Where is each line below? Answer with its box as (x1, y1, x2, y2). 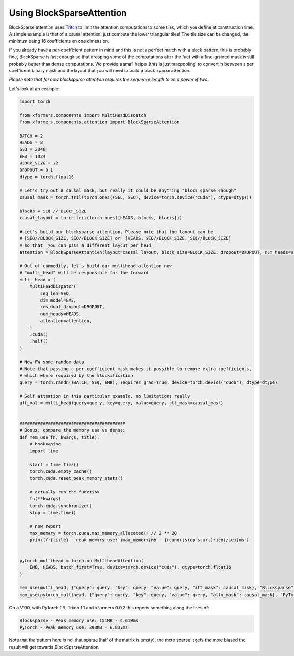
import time (29, 448, 59, 454)
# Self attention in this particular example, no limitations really (19, 393, 190, 399)
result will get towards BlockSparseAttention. (9, 644, 100, 650)
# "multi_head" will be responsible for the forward (19, 270, 149, 276)
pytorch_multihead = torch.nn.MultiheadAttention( (19, 558, 144, 563)
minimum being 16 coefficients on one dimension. (9, 38, 110, 44)
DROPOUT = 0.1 (19, 167, 53, 173)
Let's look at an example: (9, 86, 60, 92)
